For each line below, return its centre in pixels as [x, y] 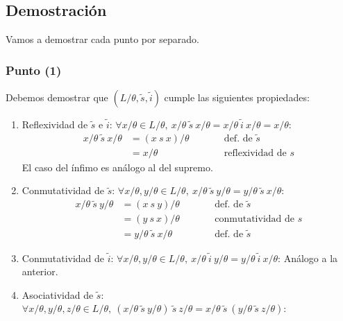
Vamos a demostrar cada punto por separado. [102, 39]
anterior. [40, 271]
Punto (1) [34, 70]
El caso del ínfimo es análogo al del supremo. [117, 167]
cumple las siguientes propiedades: [237, 97]
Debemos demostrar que [57, 97]
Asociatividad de [58, 294]
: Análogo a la [308, 258]
